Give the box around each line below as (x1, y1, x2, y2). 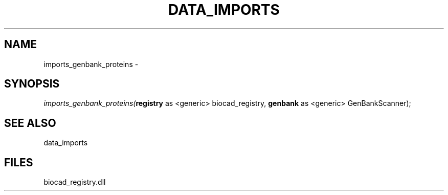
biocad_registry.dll (43, 178, 106, 187)
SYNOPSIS (4, 77, 60, 91)
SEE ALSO (4, 116, 56, 129)
